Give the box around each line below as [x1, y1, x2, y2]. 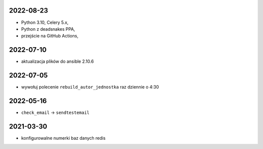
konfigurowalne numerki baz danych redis [21, 135, 106, 141]
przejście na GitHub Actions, [21, 33, 79, 39]
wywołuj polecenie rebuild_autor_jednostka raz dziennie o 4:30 [21, 84, 159, 90]
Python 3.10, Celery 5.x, [21, 19, 69, 25]
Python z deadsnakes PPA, [21, 26, 75, 32]
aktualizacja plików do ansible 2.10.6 [21, 58, 94, 64]
